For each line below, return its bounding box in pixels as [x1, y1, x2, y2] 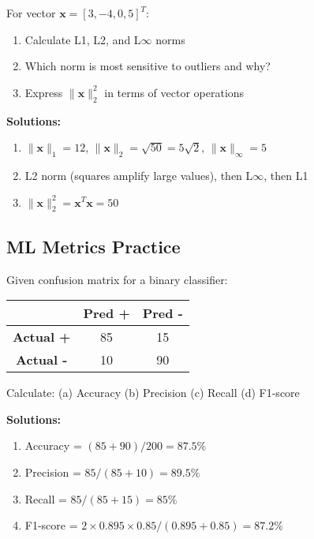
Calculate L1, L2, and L [24, 31, 141, 47]
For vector [6, 5, 56, 21]
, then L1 [264, 167, 308, 183]
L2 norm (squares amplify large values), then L [24, 167, 253, 183]
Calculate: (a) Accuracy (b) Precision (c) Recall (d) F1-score [6, 384, 300, 401]
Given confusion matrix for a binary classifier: [6, 271, 228, 287]
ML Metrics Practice [6, 234, 181, 258]
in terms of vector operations [104, 84, 245, 100]
